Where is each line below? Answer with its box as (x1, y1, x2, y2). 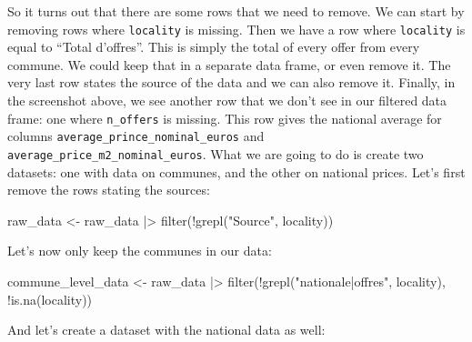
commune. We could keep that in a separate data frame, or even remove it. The (7, 55, 451, 74)
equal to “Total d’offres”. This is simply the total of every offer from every (7, 37, 420, 56)
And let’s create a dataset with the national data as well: (7, 320, 326, 339)
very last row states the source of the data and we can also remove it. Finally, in (7, 73, 456, 92)
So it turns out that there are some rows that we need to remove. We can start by (7, 2, 465, 20)
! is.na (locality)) (7, 289, 93, 308)
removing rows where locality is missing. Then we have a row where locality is (7, 19, 466, 38)
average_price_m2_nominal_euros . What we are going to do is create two (7, 144, 424, 163)
